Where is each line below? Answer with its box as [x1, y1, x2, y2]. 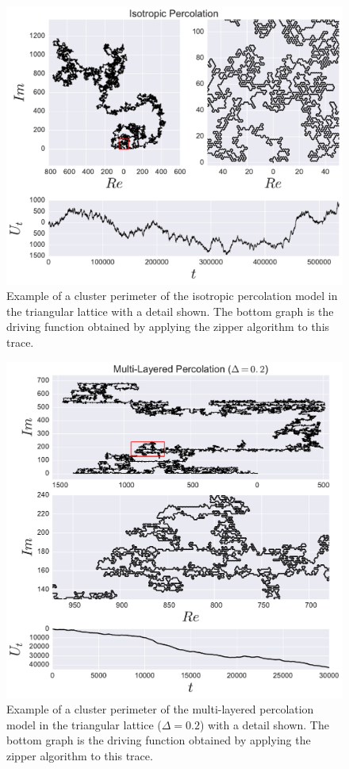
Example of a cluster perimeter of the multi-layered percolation [6, 701, 314, 717]
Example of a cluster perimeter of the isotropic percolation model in [6, 287, 338, 304]
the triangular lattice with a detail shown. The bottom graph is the [6, 302, 334, 319]
